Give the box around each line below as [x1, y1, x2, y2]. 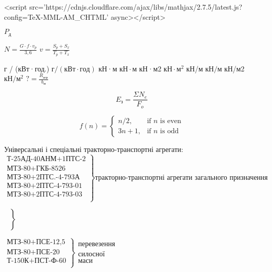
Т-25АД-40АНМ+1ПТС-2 [7, 155, 86, 163]
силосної [78, 250, 105, 258]
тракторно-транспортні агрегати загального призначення [95, 174, 268, 181]
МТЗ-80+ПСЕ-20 [7, 248, 60, 256]
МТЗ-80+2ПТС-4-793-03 [7, 190, 83, 198]
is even [160, 118, 181, 125]
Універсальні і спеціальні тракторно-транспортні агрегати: [4, 143, 183, 154]
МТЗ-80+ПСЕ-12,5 [7, 239, 65, 246]
